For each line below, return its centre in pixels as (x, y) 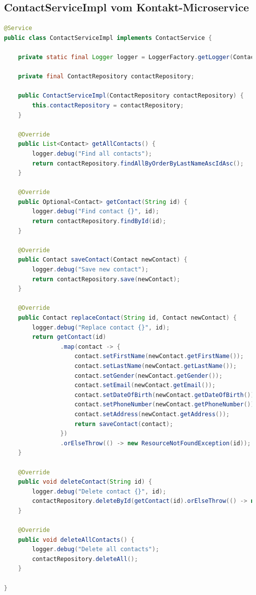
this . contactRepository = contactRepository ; (108, 105)
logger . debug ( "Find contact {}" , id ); (96, 212)
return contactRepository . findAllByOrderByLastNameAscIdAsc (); (138, 163)
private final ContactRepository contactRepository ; (106, 77)
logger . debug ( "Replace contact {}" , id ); (101, 327)
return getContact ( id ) (69, 337)
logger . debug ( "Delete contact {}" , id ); (99, 491)
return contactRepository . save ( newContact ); (106, 279)
